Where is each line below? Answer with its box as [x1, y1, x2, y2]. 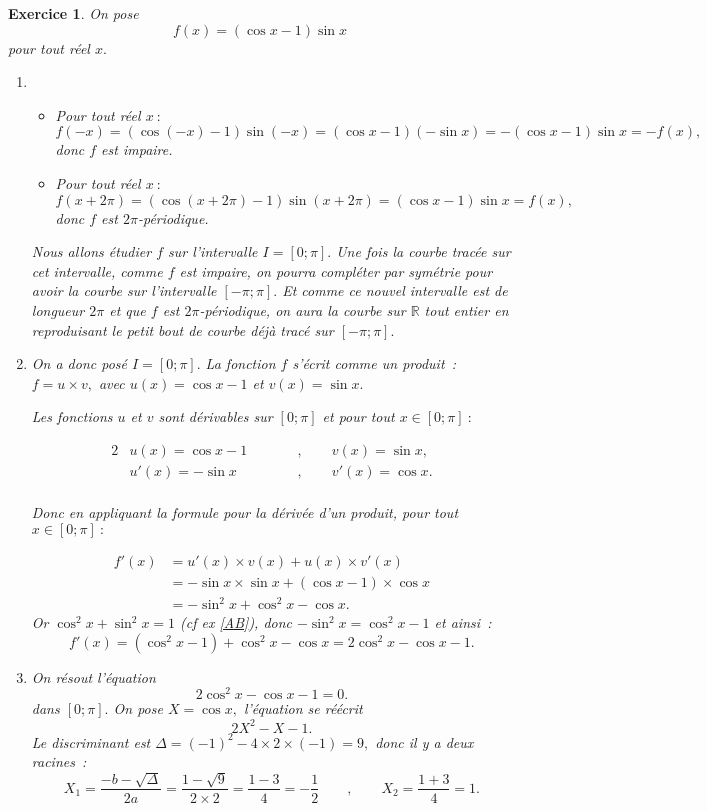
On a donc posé [31, 353, 127, 374]
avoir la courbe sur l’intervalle [31, 280, 217, 301]
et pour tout [322, 406, 395, 427]
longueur [31, 299, 85, 320]
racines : [31, 751, 87, 772]
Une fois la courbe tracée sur [336, 241, 511, 262]
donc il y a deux [375, 731, 474, 752]
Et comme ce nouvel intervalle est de [282, 280, 508, 301]
